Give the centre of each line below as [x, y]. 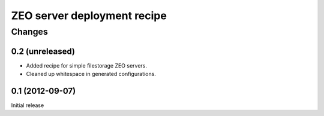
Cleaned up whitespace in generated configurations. [91, 74]
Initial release [28, 105]
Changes [29, 32]
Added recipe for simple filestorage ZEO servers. [86, 65]
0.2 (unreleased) [43, 51]
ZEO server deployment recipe [89, 16]
